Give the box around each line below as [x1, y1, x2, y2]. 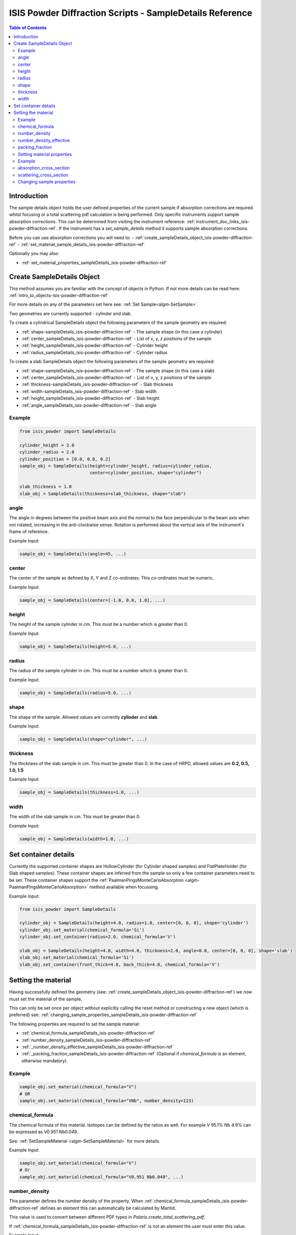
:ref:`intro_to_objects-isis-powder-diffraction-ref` [9, 292, 109, 298]
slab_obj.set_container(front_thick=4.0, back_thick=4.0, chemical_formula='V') [19, 961, 220, 967]
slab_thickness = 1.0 [19, 484, 72, 490]
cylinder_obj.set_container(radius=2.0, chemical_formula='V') [19, 934, 176, 940]
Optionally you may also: [9, 250, 59, 256]
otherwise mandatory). [21, 1058, 68, 1064]
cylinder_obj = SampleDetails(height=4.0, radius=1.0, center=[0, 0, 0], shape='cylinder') [19, 920, 249, 926]
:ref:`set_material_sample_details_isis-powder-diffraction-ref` [20, 242, 145, 247]
